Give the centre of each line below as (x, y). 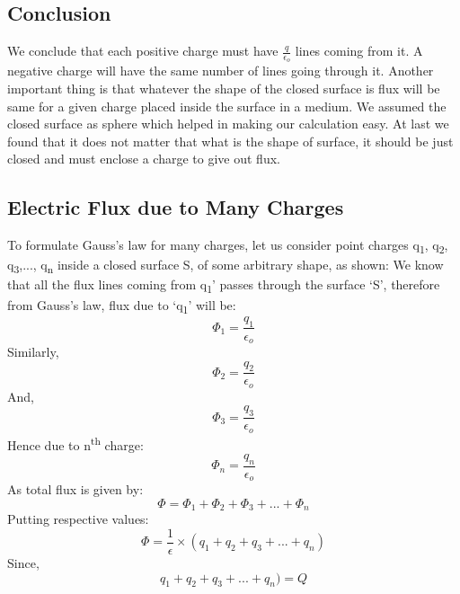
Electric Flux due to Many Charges (176, 207)
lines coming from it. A (359, 51)
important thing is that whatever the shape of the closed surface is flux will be (224, 89)
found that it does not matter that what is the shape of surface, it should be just (230, 141)
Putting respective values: (78, 519)
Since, (23, 562)
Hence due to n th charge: (75, 443)
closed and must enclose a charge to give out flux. (144, 159)
